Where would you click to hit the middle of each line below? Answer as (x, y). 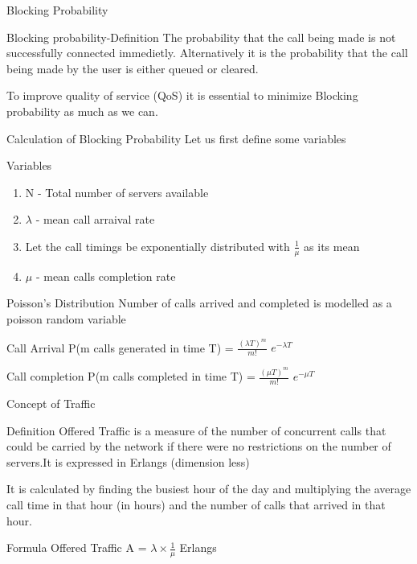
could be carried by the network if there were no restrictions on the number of (199, 446)
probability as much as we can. (82, 111)
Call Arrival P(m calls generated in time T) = (120, 347)
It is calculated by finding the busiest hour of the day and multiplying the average (209, 489)
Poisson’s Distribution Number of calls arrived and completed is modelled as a (199, 303)
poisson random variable (66, 318)
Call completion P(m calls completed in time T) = (131, 376)
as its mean (332, 246)
